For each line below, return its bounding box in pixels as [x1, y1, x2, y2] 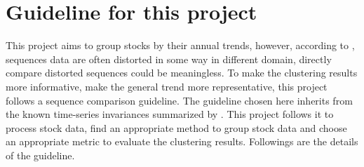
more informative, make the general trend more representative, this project [6, 79, 328, 93]
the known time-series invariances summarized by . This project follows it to [6, 107, 334, 121]
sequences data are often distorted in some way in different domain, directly [6, 51, 332, 66]
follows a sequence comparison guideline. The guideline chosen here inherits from [6, 93, 353, 107]
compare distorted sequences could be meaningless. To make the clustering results [6, 65, 358, 80]
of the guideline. [6, 147, 75, 162]
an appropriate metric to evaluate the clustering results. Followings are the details [6, 134, 358, 149]
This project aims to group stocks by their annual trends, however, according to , [6, 38, 355, 53]
